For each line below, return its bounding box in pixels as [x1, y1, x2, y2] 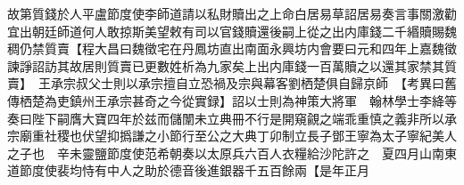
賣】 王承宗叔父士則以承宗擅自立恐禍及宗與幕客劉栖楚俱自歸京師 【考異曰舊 [7, 74, 457, 92]
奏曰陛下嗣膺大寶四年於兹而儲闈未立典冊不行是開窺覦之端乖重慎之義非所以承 [7, 109, 457, 127]
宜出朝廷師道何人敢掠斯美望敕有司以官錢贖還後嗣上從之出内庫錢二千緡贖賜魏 [7, 21, 457, 40]
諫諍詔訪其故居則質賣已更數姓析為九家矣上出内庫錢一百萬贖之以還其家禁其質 [7, 56, 457, 75]
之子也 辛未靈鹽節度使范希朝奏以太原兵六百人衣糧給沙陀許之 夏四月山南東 [7, 143, 457, 162]
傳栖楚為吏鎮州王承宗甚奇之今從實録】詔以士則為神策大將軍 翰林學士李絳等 [7, 91, 457, 109]
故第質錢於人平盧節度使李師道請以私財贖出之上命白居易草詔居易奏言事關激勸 [7, 4, 457, 22]
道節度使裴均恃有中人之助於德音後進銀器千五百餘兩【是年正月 [7, 161, 369, 180]
